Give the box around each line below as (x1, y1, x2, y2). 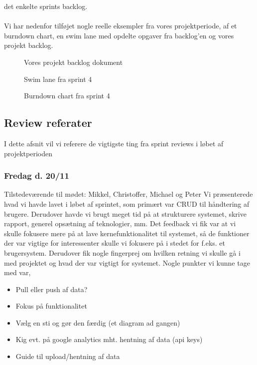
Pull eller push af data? (15, 284, 88, 294)
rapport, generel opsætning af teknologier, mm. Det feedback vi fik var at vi (4, 218, 236, 229)
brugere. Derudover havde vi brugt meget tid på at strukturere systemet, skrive (4, 208, 247, 219)
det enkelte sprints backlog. (4, 1, 88, 11)
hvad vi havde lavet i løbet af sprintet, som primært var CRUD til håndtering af (4, 198, 250, 209)
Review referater (4, 115, 92, 130)
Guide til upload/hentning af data (15, 351, 120, 362)
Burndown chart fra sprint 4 (24, 90, 110, 101)
